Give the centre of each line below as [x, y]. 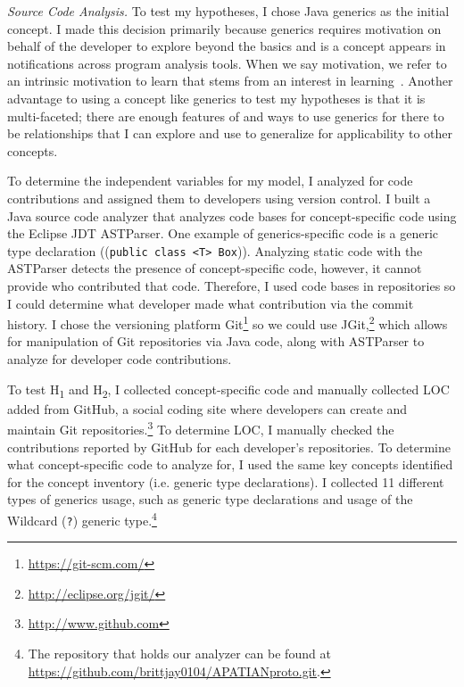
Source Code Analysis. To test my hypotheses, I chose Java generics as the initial [228, 11]
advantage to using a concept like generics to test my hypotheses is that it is [216, 98]
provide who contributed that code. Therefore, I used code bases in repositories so [232, 285]
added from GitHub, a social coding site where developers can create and [207, 408]
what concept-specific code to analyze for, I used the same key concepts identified [230, 464]
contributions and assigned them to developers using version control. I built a [219, 198]
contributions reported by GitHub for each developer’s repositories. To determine [229, 447]
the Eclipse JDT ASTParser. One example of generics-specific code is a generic [223, 233]
